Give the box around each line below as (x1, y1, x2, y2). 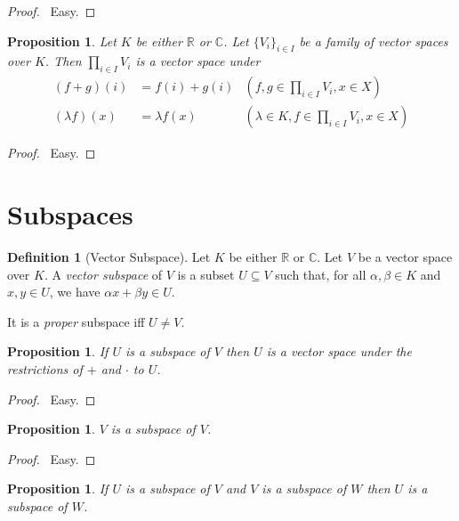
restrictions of (7, 359, 83, 378)
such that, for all (275, 265, 366, 283)
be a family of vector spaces (299, 31, 448, 50)
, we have (49, 282, 101, 301)
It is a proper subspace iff (7, 312, 145, 330)
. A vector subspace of (44, 265, 163, 283)
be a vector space (358, 247, 453, 265)
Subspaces (7, 196, 133, 232)
